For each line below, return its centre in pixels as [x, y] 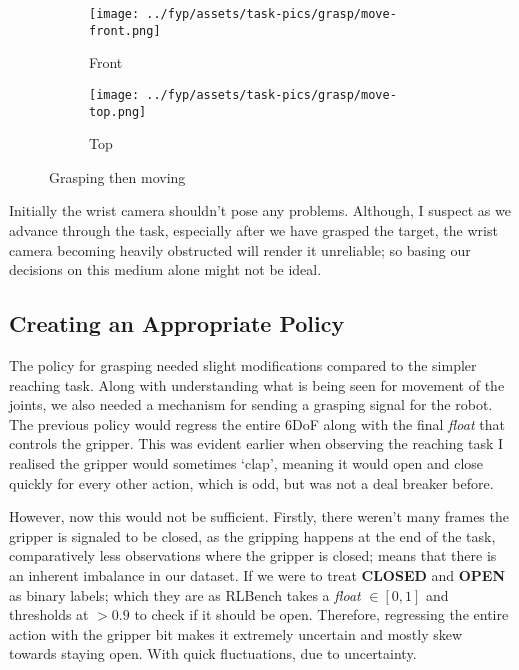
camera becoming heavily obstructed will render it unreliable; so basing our [240, 249]
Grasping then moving [117, 176]
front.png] [125, 30]
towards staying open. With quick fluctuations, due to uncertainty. [213, 653]
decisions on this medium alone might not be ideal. [165, 269]
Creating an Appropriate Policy [177, 323]
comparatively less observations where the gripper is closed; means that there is [253, 555]
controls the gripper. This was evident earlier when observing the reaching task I [256, 443]
